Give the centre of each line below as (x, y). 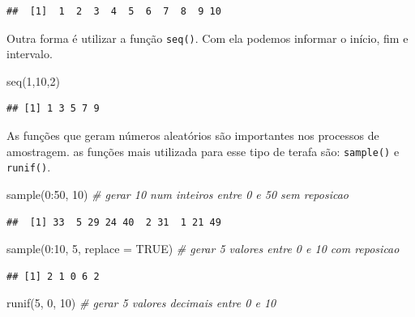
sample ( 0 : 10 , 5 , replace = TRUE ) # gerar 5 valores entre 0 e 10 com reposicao (203, 249)
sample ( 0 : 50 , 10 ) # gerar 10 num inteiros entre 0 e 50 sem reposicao (178, 194)
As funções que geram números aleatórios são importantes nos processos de (193, 135)
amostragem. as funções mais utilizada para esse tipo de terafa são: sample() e (203, 151)
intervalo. (30, 54)
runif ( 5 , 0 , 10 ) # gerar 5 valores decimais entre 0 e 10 (141, 303)
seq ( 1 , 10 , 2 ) (33, 80)
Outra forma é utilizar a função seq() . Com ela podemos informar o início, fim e (207, 38)
